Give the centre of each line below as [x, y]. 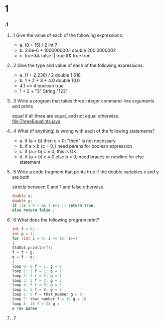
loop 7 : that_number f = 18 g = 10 [49, 299]
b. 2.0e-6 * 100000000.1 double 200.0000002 [68, 50]
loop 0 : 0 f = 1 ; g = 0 [37, 266]
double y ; [22, 201]
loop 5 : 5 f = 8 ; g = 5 [37, 290]
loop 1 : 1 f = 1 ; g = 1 [37, 271]
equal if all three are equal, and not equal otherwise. [66, 116]
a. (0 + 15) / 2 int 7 [38, 45]
